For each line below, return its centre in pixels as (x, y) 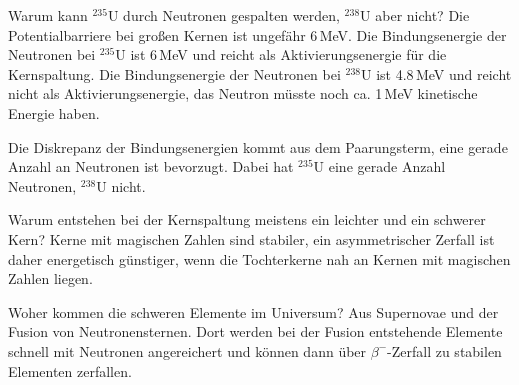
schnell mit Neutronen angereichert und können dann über (187, 350)
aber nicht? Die (422, 15)
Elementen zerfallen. (70, 370)
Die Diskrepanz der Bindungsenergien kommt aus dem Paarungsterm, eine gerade (258, 146)
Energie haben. (54, 112)
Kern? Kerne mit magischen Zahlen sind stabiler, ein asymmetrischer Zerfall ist (251, 238)
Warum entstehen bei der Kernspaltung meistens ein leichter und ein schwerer (247, 219)
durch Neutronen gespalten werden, (231, 15)
